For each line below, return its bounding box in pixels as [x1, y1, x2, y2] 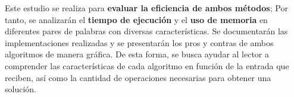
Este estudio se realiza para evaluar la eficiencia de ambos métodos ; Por [5, 2, 288, 14]
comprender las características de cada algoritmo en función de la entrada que [5, 59, 289, 72]
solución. [5, 83, 36, 95]
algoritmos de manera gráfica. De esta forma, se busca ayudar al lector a [5, 48, 270, 60]
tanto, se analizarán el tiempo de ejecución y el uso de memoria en [5, 13, 268, 25]
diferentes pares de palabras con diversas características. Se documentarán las [5, 25, 288, 37]
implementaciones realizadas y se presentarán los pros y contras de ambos [5, 36, 274, 48]
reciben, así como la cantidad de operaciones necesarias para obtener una [5, 71, 271, 83]
